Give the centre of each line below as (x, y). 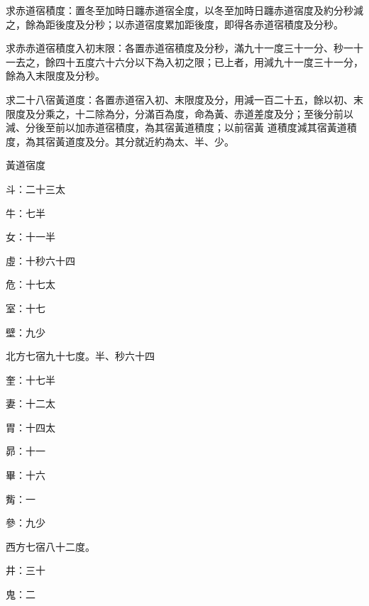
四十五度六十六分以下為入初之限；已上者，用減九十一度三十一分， (209, 61)
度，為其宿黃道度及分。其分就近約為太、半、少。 (120, 141)
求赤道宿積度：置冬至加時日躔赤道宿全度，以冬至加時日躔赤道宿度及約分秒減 (184, 10)
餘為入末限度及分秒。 (55, 76)
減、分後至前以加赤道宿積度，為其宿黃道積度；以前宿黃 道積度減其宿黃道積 (181, 127)
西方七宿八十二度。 (50, 546)
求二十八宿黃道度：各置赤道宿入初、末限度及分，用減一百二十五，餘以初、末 (184, 99)
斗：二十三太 (35, 188)
